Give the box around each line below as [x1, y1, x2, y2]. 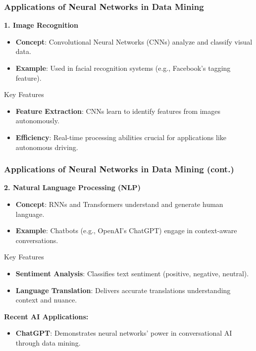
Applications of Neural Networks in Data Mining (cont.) [4, 163, 234, 175]
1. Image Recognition [4, 20, 78, 30]
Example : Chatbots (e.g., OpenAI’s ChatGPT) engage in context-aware [15, 225, 237, 236]
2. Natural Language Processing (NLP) [4, 182, 141, 193]
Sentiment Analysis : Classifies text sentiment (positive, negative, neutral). [15, 268, 249, 278]
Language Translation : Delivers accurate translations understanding [15, 285, 231, 295]
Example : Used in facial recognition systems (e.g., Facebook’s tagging [15, 63, 231, 73]
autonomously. [15, 115, 59, 126]
